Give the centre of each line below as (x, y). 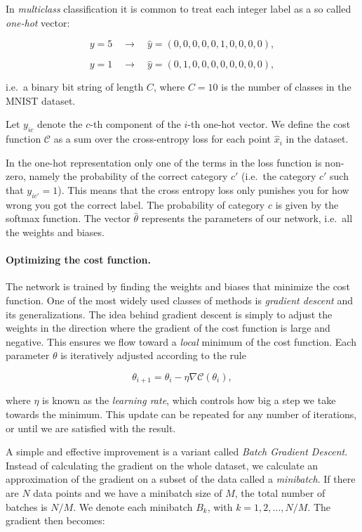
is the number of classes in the (286, 87)
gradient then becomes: (55, 520)
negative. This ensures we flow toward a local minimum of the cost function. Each (181, 341)
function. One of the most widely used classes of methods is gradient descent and (180, 300)
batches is (27, 506)
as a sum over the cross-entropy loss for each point (162, 139)
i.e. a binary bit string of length (75, 87)
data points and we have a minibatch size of (128, 492)
